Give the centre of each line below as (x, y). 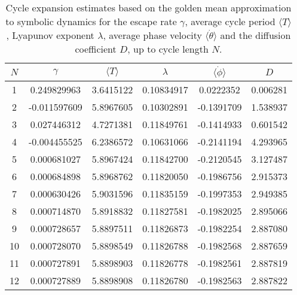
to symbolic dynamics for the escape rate (91, 21)
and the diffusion (255, 35)
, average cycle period (230, 21)
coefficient (96, 49)
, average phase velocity (152, 35)
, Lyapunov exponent (50, 35)
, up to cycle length (168, 49)
